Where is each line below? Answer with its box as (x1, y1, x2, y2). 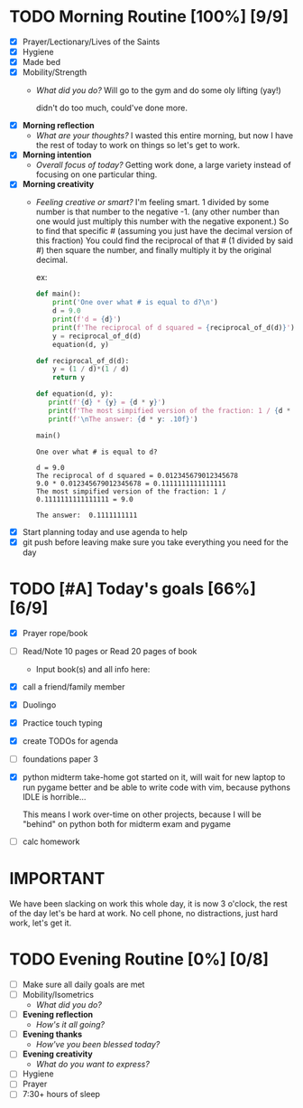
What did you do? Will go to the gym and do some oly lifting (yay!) (35, 85, 281, 96)
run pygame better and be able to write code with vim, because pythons (22, 782, 291, 793)
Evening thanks (22, 1028, 83, 1040)
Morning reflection (22, 120, 95, 131)
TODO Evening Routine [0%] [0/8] (9, 949, 269, 970)
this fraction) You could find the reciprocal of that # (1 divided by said (35, 235, 294, 246)
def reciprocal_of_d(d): (35, 356, 130, 365)
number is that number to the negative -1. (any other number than (35, 206, 280, 218)
